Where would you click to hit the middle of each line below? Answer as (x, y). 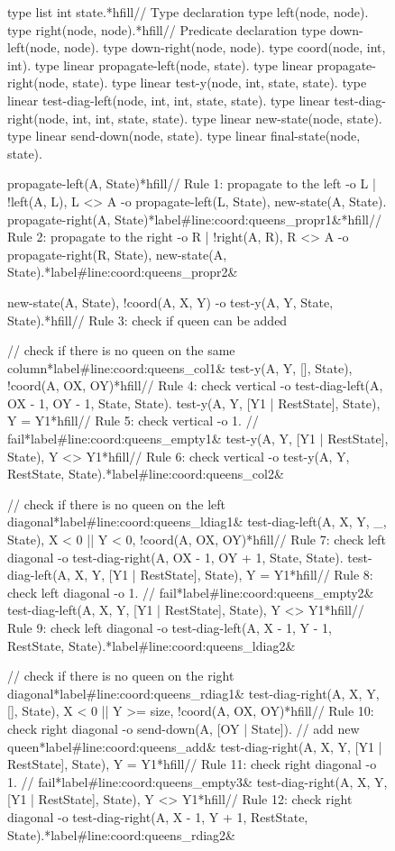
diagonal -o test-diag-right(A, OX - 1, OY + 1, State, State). (175, 557)
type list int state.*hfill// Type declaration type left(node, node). (188, 12)
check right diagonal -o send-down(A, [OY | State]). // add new (184, 728)
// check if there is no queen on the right (121, 676)
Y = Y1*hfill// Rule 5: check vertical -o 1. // (133, 421)
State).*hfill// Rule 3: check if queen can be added (147, 320)
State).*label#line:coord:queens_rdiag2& (121, 834)
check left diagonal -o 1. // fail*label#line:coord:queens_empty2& (191, 592)
